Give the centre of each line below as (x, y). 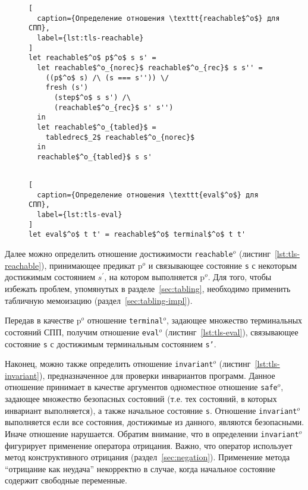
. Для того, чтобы (240, 277)
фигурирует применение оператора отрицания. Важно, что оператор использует (149, 445)
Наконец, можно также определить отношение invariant (109, 364)
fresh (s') (67, 88)
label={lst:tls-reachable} (90, 38)
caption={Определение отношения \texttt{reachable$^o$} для (158, 18)
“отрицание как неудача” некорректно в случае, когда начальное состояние (140, 468)
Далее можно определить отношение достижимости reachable (119, 254)
